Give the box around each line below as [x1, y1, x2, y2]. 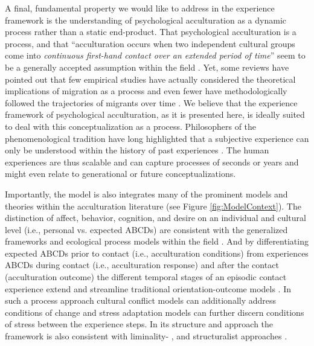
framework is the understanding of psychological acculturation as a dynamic [5, 13, 286, 26]
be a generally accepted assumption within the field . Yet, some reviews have [5, 60, 289, 73]
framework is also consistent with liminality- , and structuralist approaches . [5, 330, 287, 342]
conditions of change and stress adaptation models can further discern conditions [5, 306, 304, 318]
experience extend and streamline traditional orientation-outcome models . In [5, 282, 291, 295]
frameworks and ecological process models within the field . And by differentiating [5, 235, 309, 248]
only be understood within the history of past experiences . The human [5, 144, 269, 156]
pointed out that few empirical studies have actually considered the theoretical [5, 72, 296, 85]
